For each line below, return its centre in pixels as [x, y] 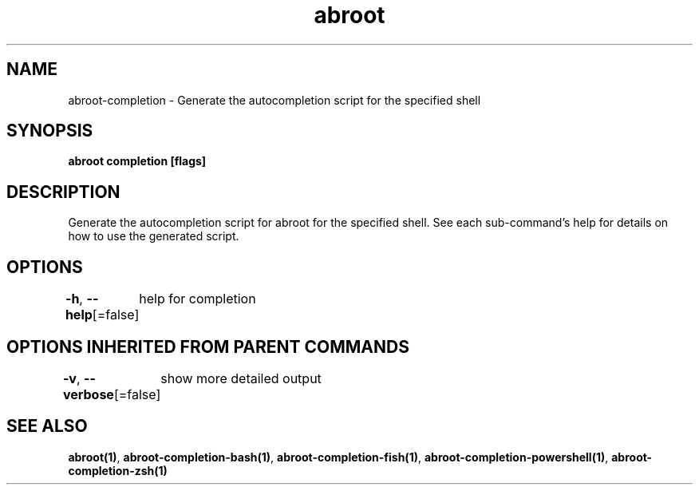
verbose [88, 394]
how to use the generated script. [154, 236]
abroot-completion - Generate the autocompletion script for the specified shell [274, 100]
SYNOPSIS [50, 131]
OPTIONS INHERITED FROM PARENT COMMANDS [208, 346]
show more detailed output [241, 378]
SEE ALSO [47, 426]
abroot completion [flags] [137, 161]
